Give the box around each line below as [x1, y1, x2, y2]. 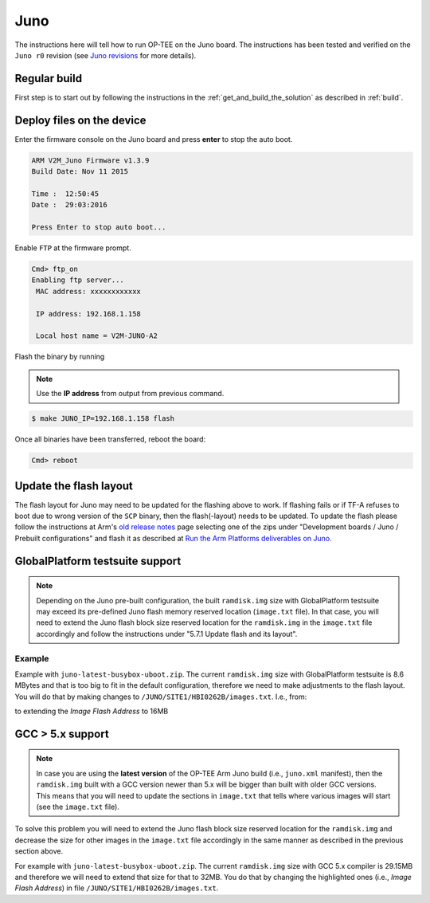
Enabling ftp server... [31, 276, 125, 285]
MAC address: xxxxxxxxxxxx [36, 287, 141, 296]
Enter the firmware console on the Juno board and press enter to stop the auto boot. [14, 134, 293, 143]
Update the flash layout [14, 479, 133, 493]
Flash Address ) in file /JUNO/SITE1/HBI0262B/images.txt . [14, 883, 219, 893]
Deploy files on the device [14, 113, 147, 127]
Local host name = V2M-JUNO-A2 [36, 332, 158, 340]
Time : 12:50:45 [31, 189, 100, 198]
